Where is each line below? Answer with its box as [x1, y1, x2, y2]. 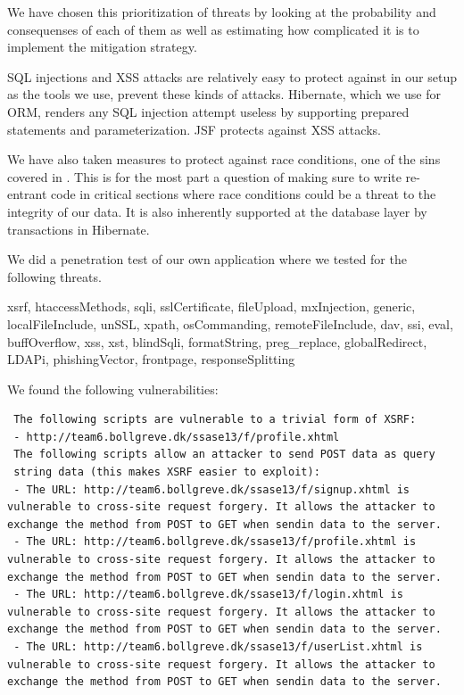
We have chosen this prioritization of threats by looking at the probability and [7, 3, 436, 21]
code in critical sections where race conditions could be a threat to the [51, 185, 436, 203]
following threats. [7, 267, 102, 285]
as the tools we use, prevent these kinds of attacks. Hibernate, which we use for [7, 85, 441, 103]
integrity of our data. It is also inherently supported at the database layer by [7, 202, 427, 220]
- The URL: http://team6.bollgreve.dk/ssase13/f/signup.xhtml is [13, 483, 410, 496]
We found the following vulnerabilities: [7, 379, 219, 398]
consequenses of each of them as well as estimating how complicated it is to [7, 20, 419, 38]
